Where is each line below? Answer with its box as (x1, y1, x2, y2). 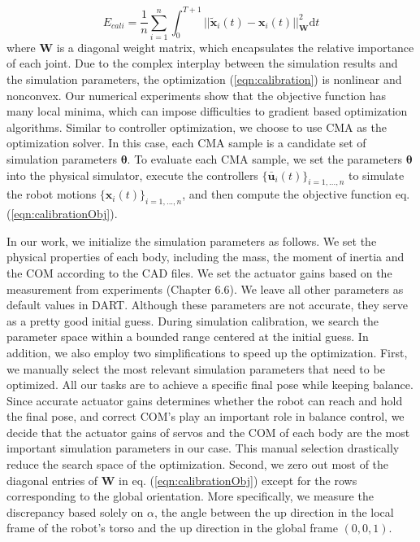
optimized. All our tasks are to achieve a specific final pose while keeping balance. (6, 376, 414, 393)
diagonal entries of (6, 471, 98, 488)
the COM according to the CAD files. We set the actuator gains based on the (6, 264, 392, 281)
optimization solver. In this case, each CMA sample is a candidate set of (6, 134, 366, 151)
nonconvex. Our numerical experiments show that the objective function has (6, 86, 387, 103)
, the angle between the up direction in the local (154, 503, 394, 520)
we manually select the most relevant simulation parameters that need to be (6, 360, 385, 377)
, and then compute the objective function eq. (182, 186, 410, 203)
